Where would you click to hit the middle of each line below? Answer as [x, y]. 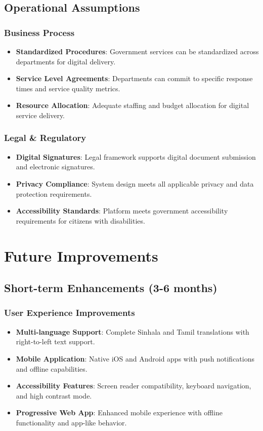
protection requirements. [54, 193]
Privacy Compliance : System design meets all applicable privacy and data [135, 183]
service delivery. [40, 115]
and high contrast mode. [54, 395]
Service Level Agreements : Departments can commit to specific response [134, 78]
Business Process [39, 32]
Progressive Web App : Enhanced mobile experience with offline [119, 412]
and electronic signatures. [55, 167]
